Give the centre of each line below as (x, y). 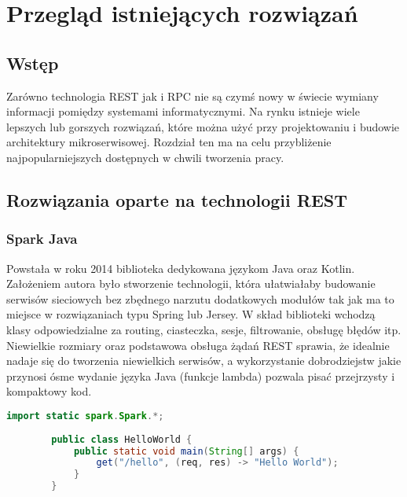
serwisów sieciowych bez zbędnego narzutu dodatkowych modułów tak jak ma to (200, 298)
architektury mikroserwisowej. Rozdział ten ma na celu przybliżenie (169, 142)
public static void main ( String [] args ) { (186, 451)
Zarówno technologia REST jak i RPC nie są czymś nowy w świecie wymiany (192, 96)
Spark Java (42, 239)
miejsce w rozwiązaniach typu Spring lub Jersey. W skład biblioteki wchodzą (191, 314)
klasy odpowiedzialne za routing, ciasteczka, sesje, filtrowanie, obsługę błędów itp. (204, 329)
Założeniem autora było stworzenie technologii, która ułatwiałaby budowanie (191, 283)
